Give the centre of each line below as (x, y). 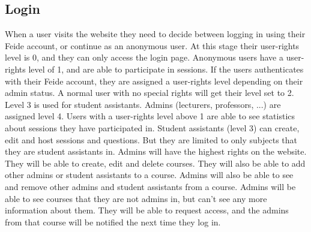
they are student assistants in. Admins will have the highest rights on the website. (156, 151)
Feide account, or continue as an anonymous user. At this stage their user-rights (152, 45)
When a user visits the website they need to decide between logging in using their (155, 34)
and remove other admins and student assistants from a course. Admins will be (150, 186)
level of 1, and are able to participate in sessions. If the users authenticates (166, 69)
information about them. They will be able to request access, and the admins (147, 210)
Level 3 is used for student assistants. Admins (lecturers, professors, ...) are (143, 104)
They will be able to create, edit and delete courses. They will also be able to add (155, 163)
